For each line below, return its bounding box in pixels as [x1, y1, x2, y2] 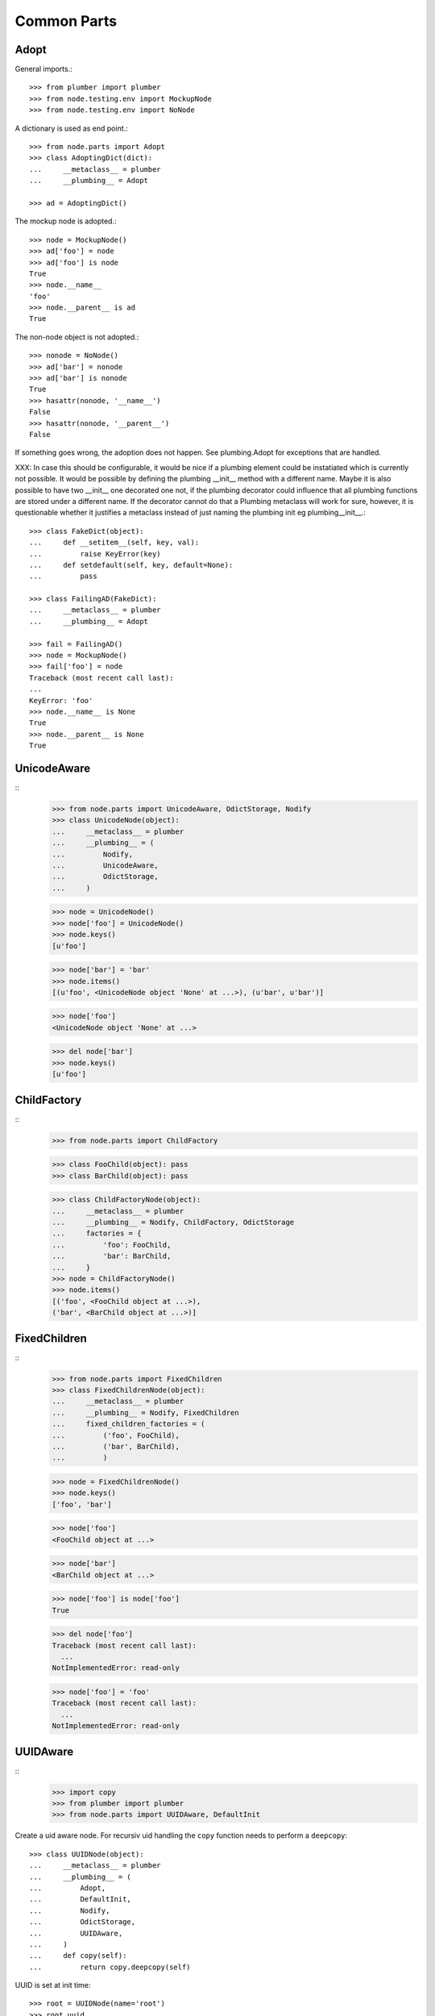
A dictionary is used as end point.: [14, 123, 128, 133]
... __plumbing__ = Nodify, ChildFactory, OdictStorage [52, 1218, 295, 1227]
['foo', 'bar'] [52, 1500, 112, 1509]
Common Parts [14, 12, 117, 30]
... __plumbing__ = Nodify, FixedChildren [52, 1408, 239, 1417]
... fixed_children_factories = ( [52, 1419, 205, 1429]
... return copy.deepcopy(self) [29, 1962, 191, 1972]
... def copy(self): [29, 1951, 127, 1960]
